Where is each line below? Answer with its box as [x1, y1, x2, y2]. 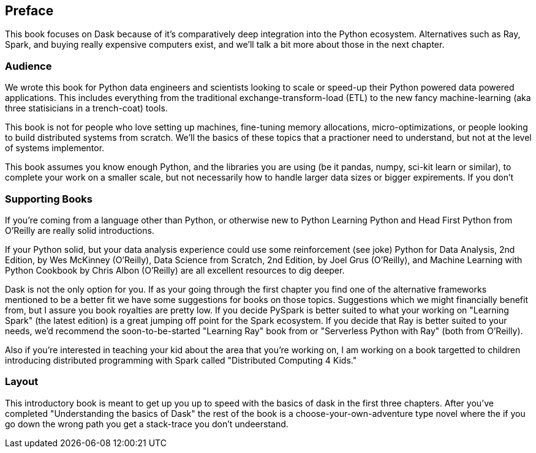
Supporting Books [5, 192, 92, 205]
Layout [5, 375, 39, 388]
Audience [5, 59, 52, 72]
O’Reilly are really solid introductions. [5, 225, 154, 236]
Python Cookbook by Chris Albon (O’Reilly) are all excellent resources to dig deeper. [5, 264, 345, 275]
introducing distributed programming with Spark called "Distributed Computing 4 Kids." [5, 354, 357, 365]
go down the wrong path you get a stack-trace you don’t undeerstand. [5, 418, 289, 429]
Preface [5, 3, 54, 18]
